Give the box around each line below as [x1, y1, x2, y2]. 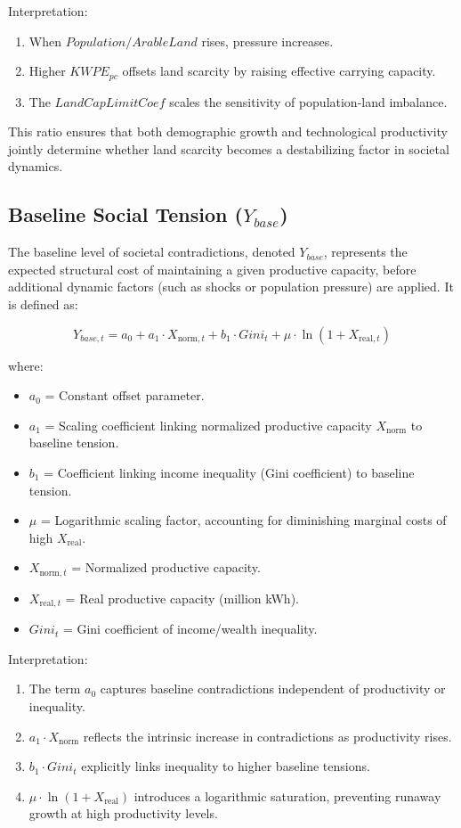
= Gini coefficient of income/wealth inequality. [62, 619, 318, 638]
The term [28, 679, 81, 698]
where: [8, 356, 44, 374]
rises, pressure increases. [201, 31, 334, 50]
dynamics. [8, 157, 63, 176]
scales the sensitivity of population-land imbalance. [169, 92, 448, 111]
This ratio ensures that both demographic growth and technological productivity [8, 122, 448, 141]
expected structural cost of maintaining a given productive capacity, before [8, 259, 417, 278]
